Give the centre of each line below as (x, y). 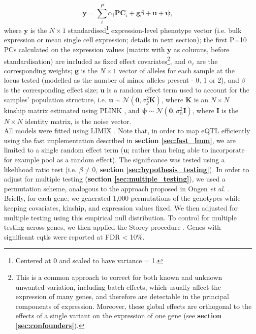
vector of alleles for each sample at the (177, 70)
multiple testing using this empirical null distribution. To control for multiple (120, 217)
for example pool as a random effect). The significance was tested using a (114, 159)
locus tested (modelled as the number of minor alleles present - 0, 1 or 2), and (122, 80)
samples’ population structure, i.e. (55, 99)
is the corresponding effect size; (51, 90)
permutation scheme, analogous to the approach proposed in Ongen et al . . (117, 188)
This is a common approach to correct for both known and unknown (119, 277)
